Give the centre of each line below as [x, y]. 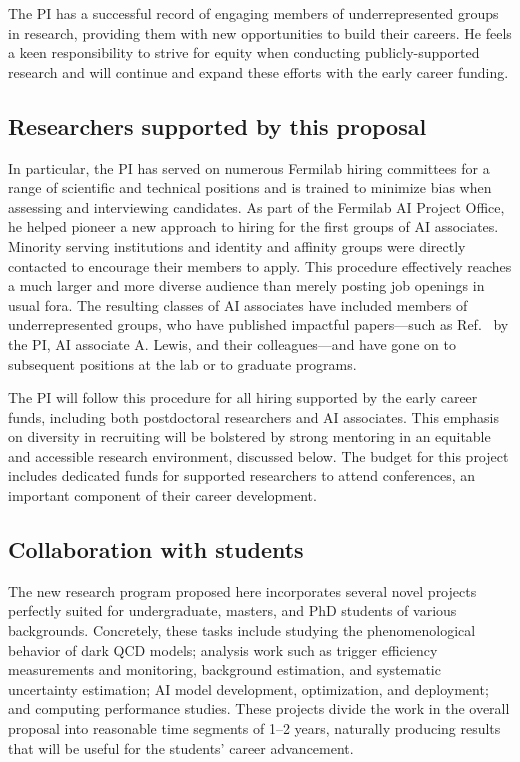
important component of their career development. [162, 495]
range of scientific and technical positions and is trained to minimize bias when [250, 187]
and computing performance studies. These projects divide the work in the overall [259, 708]
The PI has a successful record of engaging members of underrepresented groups [253, 13]
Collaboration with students [156, 549]
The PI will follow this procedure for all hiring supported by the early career [243, 397]
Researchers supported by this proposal [217, 125]
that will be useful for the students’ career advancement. [181, 747]
